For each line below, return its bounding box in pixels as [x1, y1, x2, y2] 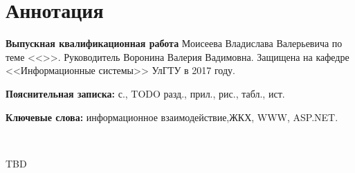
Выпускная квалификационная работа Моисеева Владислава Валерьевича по [6, 36, 343, 51]
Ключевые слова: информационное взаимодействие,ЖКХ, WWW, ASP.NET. [6, 109, 338, 124]
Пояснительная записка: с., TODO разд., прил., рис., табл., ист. [6, 86, 285, 100]
